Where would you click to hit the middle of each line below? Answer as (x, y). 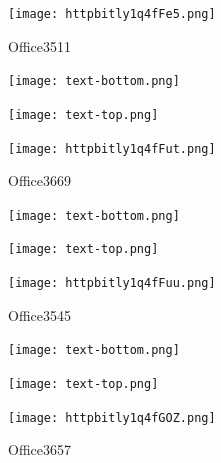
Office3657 (39, 449)
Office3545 (39, 314)
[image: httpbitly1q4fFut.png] (112, 148)
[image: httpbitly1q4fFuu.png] (112, 283)
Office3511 (39, 45)
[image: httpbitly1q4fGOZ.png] (112, 417)
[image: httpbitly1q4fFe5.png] (112, 14)
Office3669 (39, 180)
